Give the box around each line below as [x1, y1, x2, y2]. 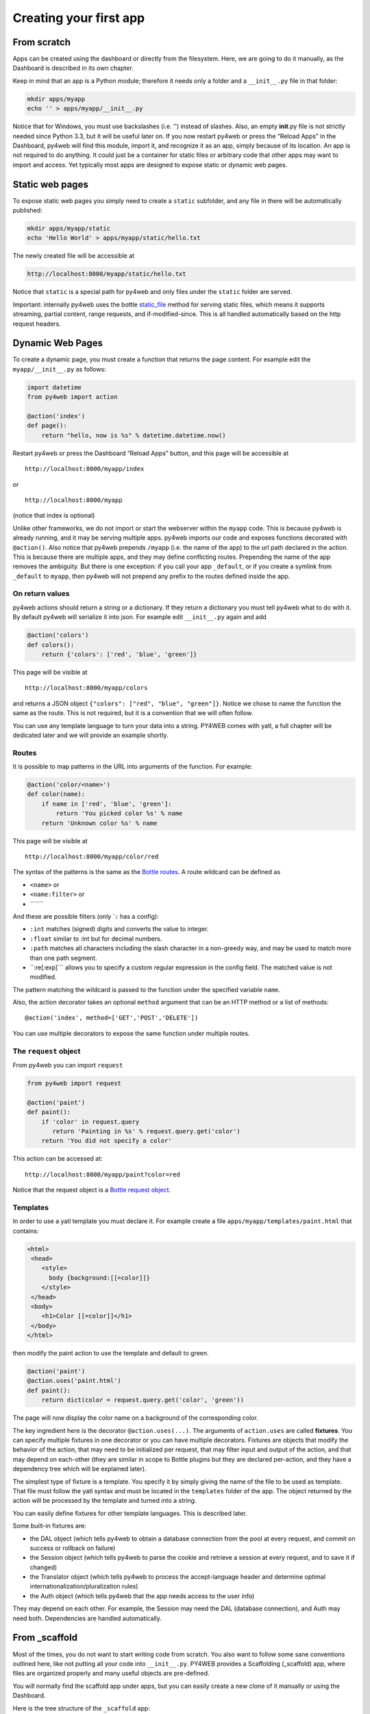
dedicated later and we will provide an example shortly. [12, 731, 169, 739]
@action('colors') [27, 631, 89, 639]
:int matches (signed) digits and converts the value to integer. [29, 925, 209, 933]
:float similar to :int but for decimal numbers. [29, 934, 162, 943]
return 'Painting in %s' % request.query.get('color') [52, 1127, 241, 1135]
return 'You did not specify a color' [41, 1137, 172, 1145]
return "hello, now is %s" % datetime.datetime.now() [41, 431, 226, 439]
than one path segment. [29, 954, 97, 962]
